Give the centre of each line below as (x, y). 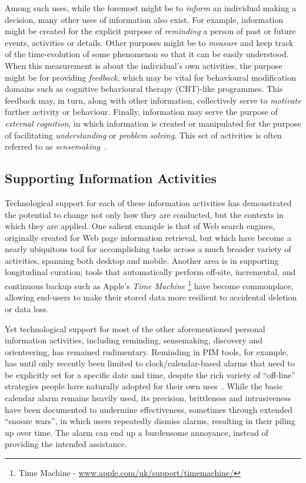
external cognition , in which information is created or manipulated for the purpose (153, 123)
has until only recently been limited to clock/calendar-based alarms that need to (150, 363)
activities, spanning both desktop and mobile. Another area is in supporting (142, 260)
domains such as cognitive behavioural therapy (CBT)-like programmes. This (144, 89)
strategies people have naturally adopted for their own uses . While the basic (144, 386)
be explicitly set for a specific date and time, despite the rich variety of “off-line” (150, 374)
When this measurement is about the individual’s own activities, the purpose (144, 65)
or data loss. (27, 308)
